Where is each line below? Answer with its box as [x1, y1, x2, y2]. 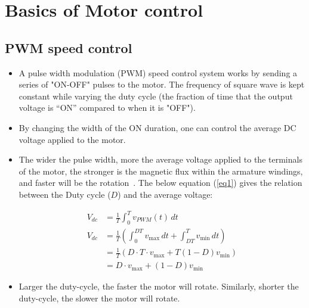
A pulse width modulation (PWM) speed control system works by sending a [18, 66, 298, 79]
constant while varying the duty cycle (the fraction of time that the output [18, 89, 293, 102]
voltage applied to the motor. [18, 133, 126, 145]
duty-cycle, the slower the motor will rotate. [18, 291, 180, 304]
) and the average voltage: [118, 188, 213, 200]
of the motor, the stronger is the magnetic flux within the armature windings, [18, 164, 303, 177]
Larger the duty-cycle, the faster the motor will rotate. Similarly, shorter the [18, 280, 299, 293]
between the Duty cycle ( [18, 188, 111, 200]
